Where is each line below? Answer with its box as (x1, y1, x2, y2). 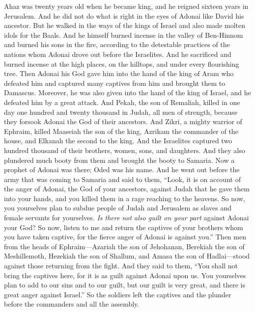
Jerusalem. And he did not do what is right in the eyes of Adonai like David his (4, 10, 244, 21)
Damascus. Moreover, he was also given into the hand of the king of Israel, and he (4, 87, 251, 98)
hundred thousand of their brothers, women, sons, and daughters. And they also (4, 145, 245, 155)
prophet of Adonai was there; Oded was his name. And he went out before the (4, 164, 240, 175)
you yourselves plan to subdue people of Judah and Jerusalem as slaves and (4, 203, 232, 213)
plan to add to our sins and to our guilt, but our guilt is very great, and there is (4, 280, 245, 290)
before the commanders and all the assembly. (4, 299, 140, 309)
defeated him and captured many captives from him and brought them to (4, 78, 226, 88)
